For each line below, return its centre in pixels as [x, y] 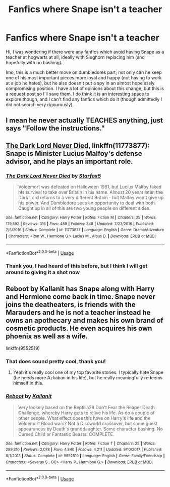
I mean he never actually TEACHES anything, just [84, 121]
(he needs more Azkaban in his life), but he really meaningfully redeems [88, 378]
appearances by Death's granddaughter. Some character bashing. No [90, 429]
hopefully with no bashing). [34, 62]
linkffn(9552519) [23, 348]
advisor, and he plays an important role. [69, 161]
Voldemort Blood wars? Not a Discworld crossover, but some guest [88, 423]
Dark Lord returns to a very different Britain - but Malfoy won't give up [91, 198]
